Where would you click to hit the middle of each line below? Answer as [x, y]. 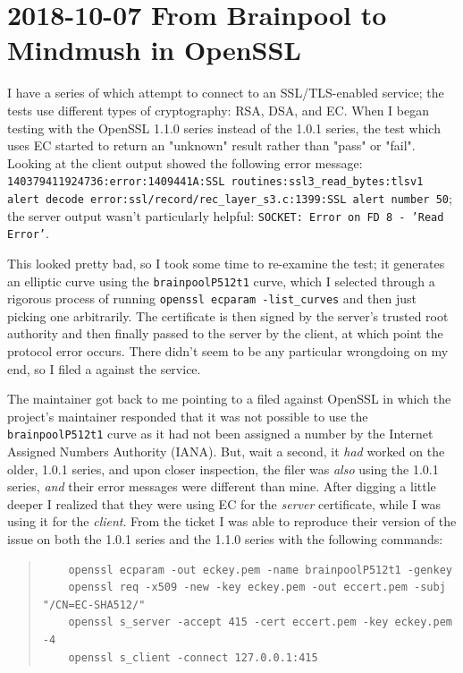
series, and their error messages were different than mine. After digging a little [222, 486]
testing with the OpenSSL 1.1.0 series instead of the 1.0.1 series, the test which [224, 128]
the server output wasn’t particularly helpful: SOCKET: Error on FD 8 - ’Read [226, 215]
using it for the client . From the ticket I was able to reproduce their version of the [232, 521]
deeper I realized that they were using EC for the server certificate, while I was [224, 503]
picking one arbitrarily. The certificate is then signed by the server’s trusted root [228, 315]
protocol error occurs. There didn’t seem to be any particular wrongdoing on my [228, 351]
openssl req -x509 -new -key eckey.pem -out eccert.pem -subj [257, 588]
